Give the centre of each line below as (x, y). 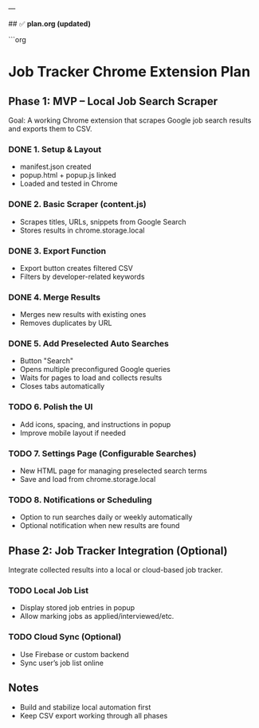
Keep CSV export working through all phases (94, 715)
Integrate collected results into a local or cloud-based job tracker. (116, 570)
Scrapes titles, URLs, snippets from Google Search (103, 221)
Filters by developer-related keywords (82, 276)
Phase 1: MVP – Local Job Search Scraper (113, 101)
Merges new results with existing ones (83, 315)
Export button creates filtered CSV (76, 268)
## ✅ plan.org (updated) (50, 23)
